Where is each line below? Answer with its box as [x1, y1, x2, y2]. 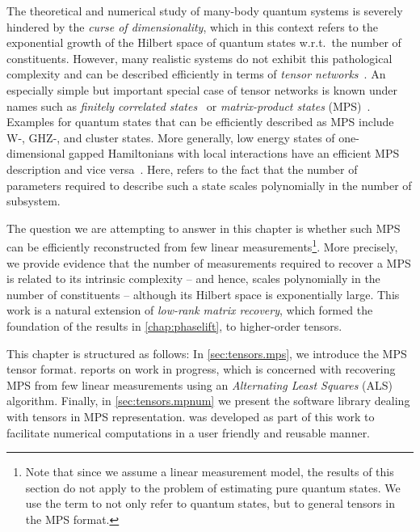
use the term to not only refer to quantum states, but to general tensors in [25, 495, 395, 512]
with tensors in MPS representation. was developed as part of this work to [6, 407, 375, 424]
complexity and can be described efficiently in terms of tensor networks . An [6, 65, 386, 82]
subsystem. [6, 192, 61, 209]
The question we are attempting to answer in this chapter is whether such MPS [6, 219, 401, 236]
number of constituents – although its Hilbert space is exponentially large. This [6, 285, 400, 302]
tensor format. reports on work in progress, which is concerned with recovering [6, 361, 396, 378]
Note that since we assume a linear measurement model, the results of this [25, 463, 394, 480]
